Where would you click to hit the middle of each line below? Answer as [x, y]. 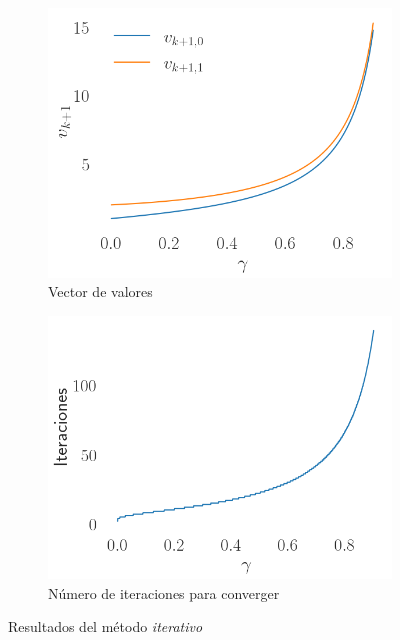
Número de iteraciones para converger [164, 592]
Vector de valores [100, 291]
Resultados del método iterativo [105, 626]
